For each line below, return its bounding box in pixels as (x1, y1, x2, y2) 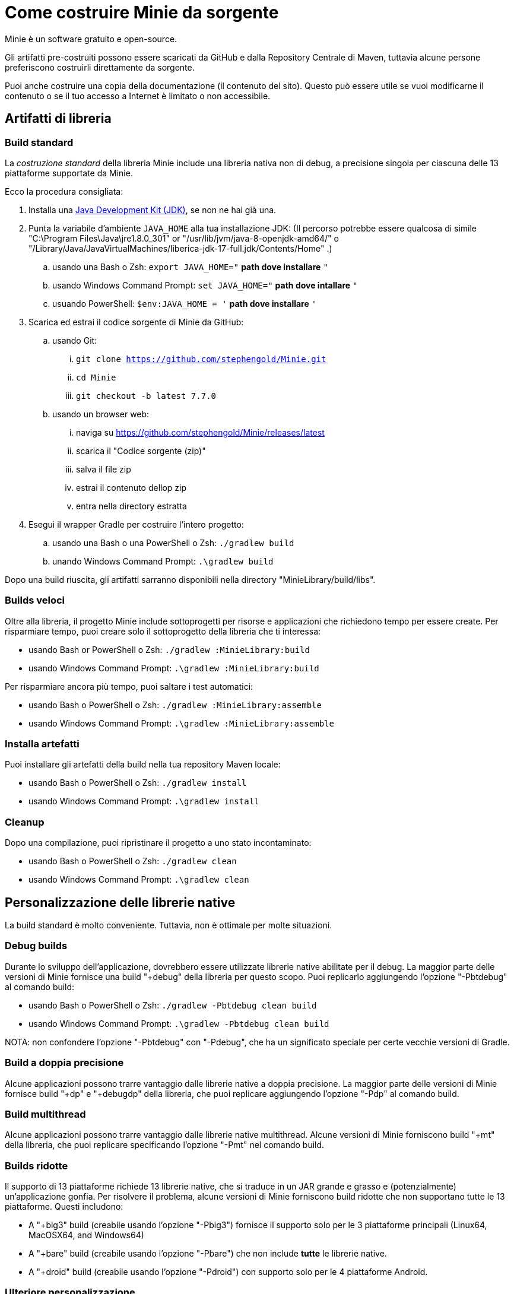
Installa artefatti (5, 738, 80, 750)
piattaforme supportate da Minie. (5, 167, 133, 178)
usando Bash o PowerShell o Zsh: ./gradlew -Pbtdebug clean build (28, 1000, 317, 1010)
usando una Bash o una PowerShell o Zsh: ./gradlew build (52, 537, 294, 548)
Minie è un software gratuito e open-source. (5, 33, 177, 44)
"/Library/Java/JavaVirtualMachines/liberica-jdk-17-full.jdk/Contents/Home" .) (28, 243, 332, 253)
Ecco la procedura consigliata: (5, 186, 123, 196)
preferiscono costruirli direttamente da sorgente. (5, 62, 195, 72)
